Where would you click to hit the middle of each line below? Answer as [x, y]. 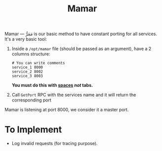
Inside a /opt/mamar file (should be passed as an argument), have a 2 [81, 49]
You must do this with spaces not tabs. [52, 85]
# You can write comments [38, 63]
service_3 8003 [27, 76]
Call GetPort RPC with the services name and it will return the [74, 95]
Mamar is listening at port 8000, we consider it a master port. [67, 110]
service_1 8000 [27, 67]
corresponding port [32, 100]
